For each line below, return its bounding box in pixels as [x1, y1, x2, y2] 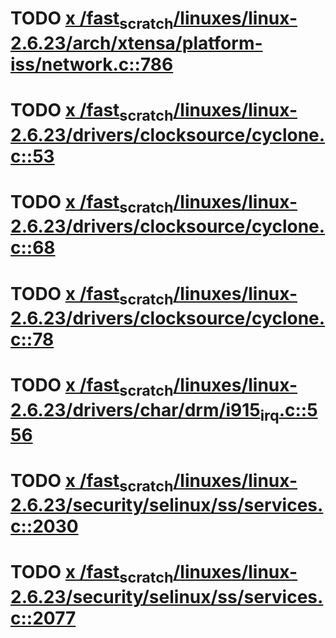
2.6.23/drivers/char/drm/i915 [10, 398, 261, 421]
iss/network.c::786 [10, 53, 174, 76]
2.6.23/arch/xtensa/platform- [10, 32, 263, 54]
